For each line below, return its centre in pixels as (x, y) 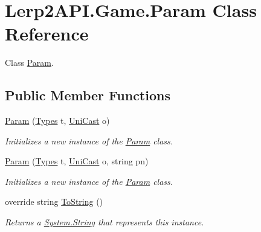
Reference (47, 34)
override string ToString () (54, 201)
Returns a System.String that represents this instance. (105, 222)
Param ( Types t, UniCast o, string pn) (77, 161)
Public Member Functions (88, 95)
